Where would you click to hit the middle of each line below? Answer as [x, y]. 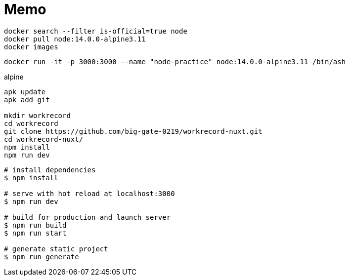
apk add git [27, 100]
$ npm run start [35, 233]
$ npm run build [35, 225]
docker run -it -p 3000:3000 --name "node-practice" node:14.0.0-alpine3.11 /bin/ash [175, 61]
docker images [31, 47]
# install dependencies [50, 170]
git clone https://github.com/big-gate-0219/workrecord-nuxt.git [133, 131]
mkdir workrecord [37, 115]
